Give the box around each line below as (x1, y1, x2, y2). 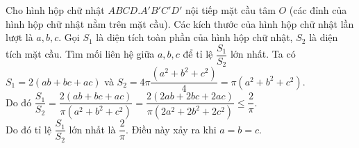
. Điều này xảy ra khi (126, 122, 217, 136)
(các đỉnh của (289, 3, 347, 17)
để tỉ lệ (183, 47, 213, 61)
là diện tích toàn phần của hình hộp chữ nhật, (96, 30, 293, 44)
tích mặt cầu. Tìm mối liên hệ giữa (6, 47, 155, 61)
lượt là (6, 30, 33, 44)
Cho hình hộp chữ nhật (6, 3, 105, 17)
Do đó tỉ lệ (6, 122, 51, 136)
